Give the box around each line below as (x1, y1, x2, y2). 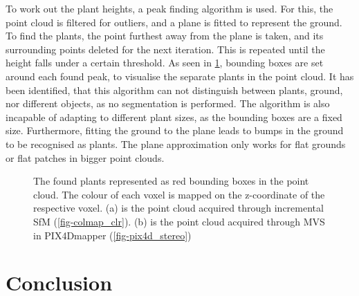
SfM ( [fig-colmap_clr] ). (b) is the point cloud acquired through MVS (33, 214, 325, 228)
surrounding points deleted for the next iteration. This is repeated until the (6, 41, 325, 56)
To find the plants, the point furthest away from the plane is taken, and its (6, 28, 324, 43)
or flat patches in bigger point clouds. (6, 150, 165, 165)
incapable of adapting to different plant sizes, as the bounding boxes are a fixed (6, 109, 342, 124)
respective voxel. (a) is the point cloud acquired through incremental (33, 201, 324, 215)
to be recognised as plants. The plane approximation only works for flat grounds (6, 136, 346, 151)
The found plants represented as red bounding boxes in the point (33, 174, 309, 188)
